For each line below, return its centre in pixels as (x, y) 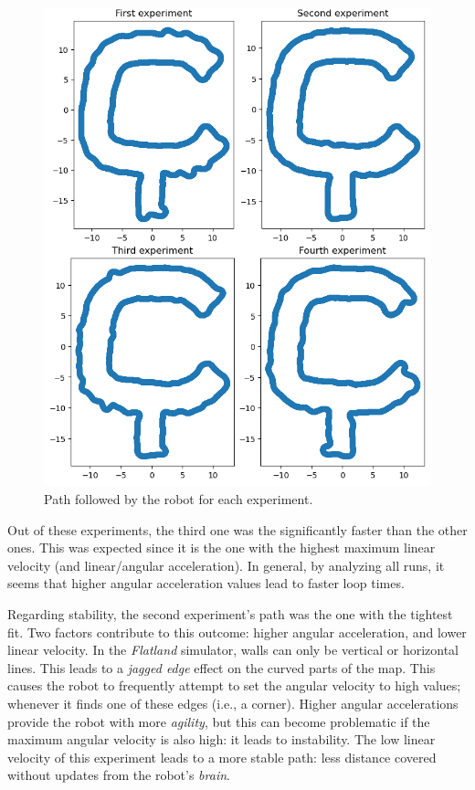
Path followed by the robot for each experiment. (179, 499)
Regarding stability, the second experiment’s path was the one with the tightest (230, 614)
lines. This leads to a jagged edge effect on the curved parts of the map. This (222, 667)
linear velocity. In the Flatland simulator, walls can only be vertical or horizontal (233, 650)
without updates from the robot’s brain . (119, 775)
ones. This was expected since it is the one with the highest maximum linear (222, 548)
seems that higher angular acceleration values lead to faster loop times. (206, 583)
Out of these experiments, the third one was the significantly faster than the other (237, 529)
